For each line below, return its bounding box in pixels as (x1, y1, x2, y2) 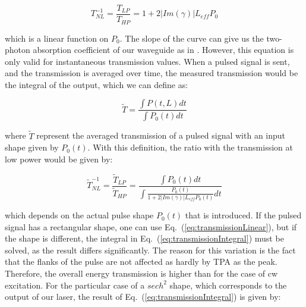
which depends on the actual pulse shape (5, 209, 154, 221)
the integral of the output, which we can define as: (5, 78, 188, 90)
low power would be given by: (5, 152, 113, 165)
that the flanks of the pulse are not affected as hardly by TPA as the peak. (5, 255, 277, 268)
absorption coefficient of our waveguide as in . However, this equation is (33, 43, 294, 56)
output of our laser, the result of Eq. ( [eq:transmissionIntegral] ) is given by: (5, 290, 281, 303)
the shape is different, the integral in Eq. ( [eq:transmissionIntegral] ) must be (5, 232, 284, 245)
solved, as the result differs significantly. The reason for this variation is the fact (5, 243, 296, 256)
